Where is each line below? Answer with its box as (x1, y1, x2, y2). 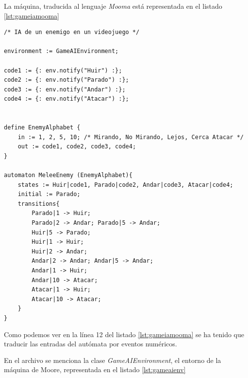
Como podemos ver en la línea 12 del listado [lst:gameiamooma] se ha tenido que (4, 329, 244, 339)
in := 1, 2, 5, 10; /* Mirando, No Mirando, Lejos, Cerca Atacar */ (17, 133, 244, 141)
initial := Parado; (17, 191, 81, 198)
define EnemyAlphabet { (4, 124, 81, 131)
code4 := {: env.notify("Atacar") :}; (4, 95, 129, 103)
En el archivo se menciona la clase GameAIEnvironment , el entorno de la (4, 355, 221, 365)
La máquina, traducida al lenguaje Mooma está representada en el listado (4, 1, 222, 11)
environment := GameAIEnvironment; (4, 48, 119, 55)
